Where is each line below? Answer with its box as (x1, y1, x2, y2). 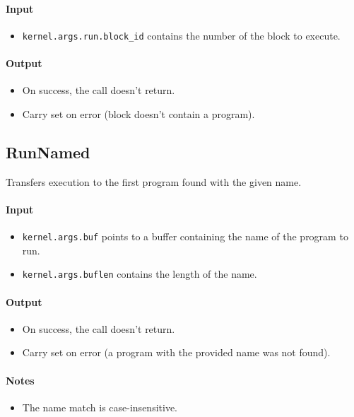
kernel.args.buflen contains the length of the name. (22, 266, 257, 281)
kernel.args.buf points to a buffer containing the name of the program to (22, 229, 348, 244)
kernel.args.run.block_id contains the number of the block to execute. (22, 28, 341, 42)
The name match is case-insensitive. (22, 399, 177, 414)
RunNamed (6, 141, 90, 163)
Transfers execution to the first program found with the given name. (6, 174, 302, 189)
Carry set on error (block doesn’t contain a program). (22, 106, 255, 121)
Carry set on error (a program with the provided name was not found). (22, 345, 331, 360)
